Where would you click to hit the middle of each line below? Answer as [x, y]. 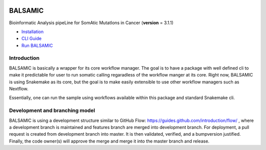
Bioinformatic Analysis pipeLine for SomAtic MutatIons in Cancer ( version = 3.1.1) [91, 23]
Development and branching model [52, 111]
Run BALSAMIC [37, 45]
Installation [33, 32]
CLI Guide [32, 38]
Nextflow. [19, 89]
